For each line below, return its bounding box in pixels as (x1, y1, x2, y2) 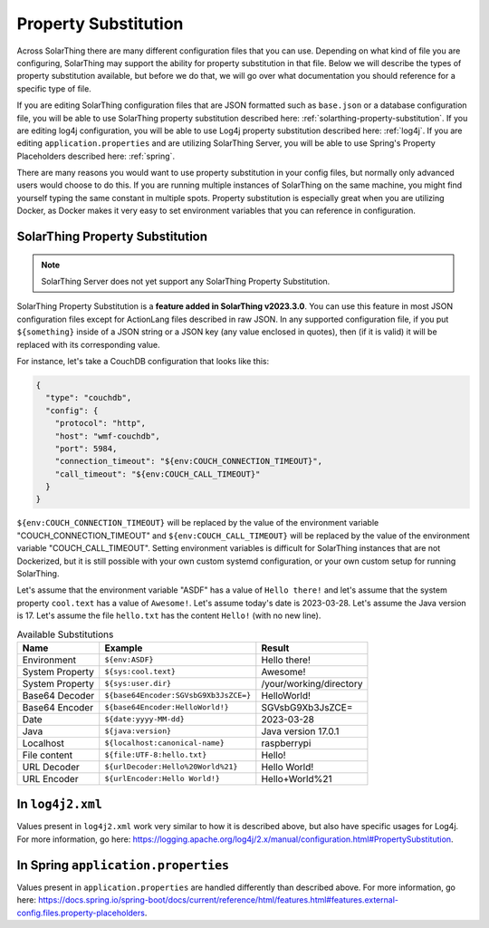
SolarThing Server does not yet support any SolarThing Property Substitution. (41, 276, 331, 287)
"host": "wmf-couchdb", (54, 430, 160, 441)
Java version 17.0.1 (261, 725, 340, 738)
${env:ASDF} (104, 655, 154, 665)
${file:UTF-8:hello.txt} (104, 750, 207, 760)
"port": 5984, (54, 443, 118, 453)
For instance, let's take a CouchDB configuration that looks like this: (16, 355, 270, 366)
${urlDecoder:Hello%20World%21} (104, 762, 238, 772)
